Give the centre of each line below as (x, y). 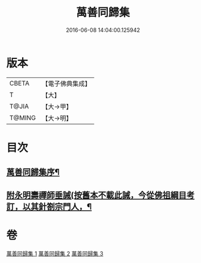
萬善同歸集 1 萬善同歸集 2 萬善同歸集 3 (55, 253)
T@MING (23, 117)
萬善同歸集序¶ (33, 172)
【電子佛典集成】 (66, 84)
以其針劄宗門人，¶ (57, 206)
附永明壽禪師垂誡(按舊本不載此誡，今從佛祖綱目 (97, 195)
